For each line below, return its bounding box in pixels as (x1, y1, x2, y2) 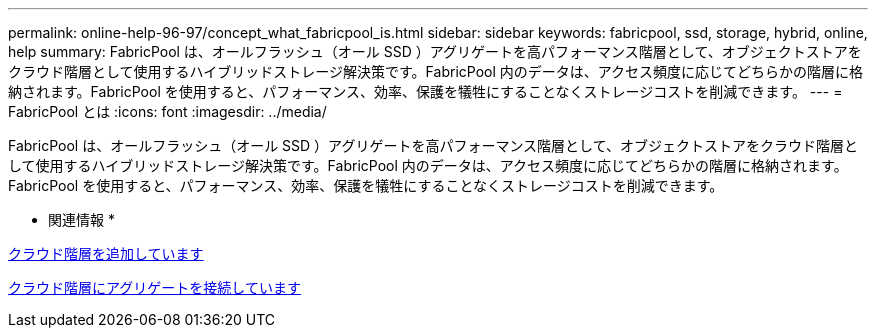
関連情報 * (48, 211, 115, 228)
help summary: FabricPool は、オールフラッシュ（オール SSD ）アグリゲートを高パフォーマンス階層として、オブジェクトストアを (8, 43, 862, 60)
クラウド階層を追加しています (8, 245, 204, 262)
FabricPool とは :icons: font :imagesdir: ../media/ (8, 103, 327, 120)
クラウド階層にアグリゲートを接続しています (8, 279, 301, 296)
